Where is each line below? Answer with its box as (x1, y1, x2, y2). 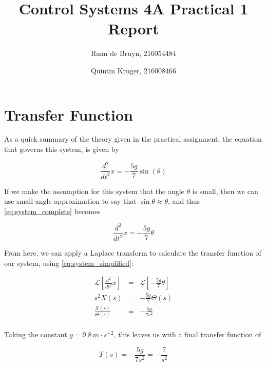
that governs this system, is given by (4, 144, 119, 155)
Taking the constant (4, 329, 67, 340)
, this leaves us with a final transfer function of (113, 329, 261, 340)
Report (108, 18, 159, 39)
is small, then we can (192, 185, 258, 196)
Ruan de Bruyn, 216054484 (91, 48, 176, 59)
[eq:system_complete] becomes (4, 205, 101, 216)
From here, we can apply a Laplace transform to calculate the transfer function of (4, 247, 261, 258)
